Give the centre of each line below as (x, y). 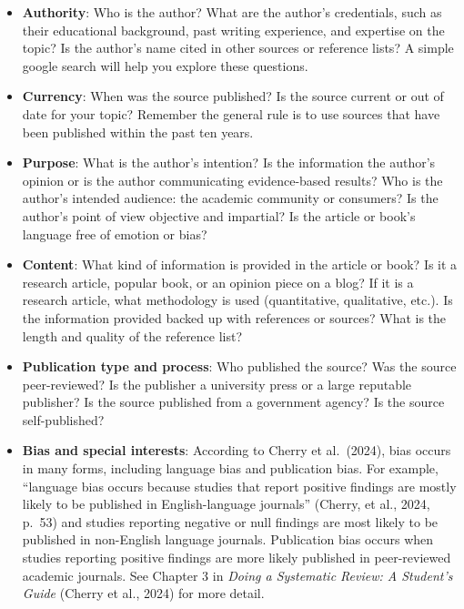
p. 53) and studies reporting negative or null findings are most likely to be (230, 521)
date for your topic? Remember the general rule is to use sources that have (231, 113)
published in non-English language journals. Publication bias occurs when (228, 539)
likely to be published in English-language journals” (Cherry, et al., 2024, (226, 504)
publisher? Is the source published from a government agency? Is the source (233, 402)
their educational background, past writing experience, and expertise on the (233, 30)
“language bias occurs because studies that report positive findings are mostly (239, 486)
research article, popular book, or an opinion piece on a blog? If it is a (218, 282)
